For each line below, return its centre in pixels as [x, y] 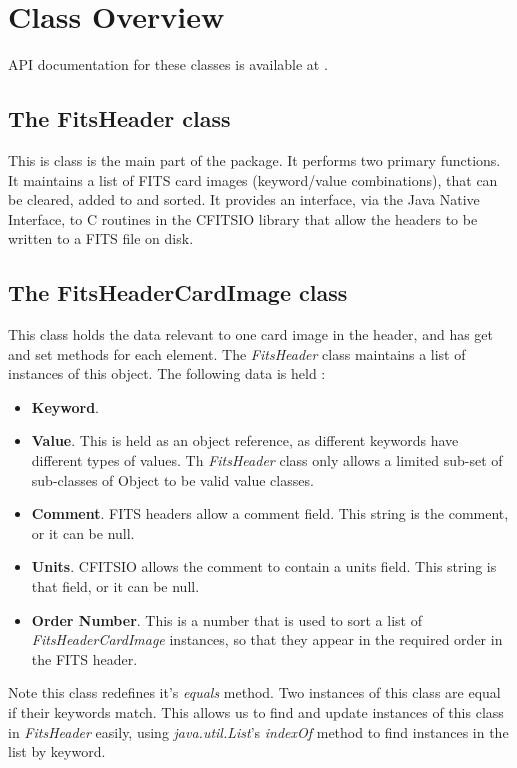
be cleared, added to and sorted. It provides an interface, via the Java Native [244, 199]
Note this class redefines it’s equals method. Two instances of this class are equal [254, 692]
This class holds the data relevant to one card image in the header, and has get [251, 334]
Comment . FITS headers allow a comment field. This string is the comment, [270, 513]
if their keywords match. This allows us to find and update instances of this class [256, 712]
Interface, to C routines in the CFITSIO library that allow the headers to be [243, 218]
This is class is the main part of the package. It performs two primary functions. [254, 159]
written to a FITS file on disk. [101, 238]
